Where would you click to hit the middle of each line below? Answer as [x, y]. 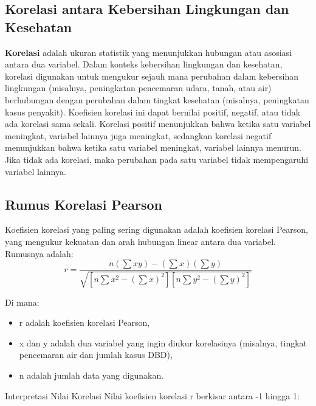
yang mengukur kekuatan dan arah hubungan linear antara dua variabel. [140, 241]
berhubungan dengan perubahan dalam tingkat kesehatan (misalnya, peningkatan [157, 99]
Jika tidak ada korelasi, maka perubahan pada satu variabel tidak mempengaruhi [157, 159]
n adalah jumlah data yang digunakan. [91, 375]
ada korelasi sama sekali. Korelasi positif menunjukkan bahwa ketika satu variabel [158, 124]
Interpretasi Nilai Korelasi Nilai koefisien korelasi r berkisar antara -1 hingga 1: [152, 395]
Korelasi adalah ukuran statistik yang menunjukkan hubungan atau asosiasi [149, 52]
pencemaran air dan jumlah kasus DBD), [96, 355]
